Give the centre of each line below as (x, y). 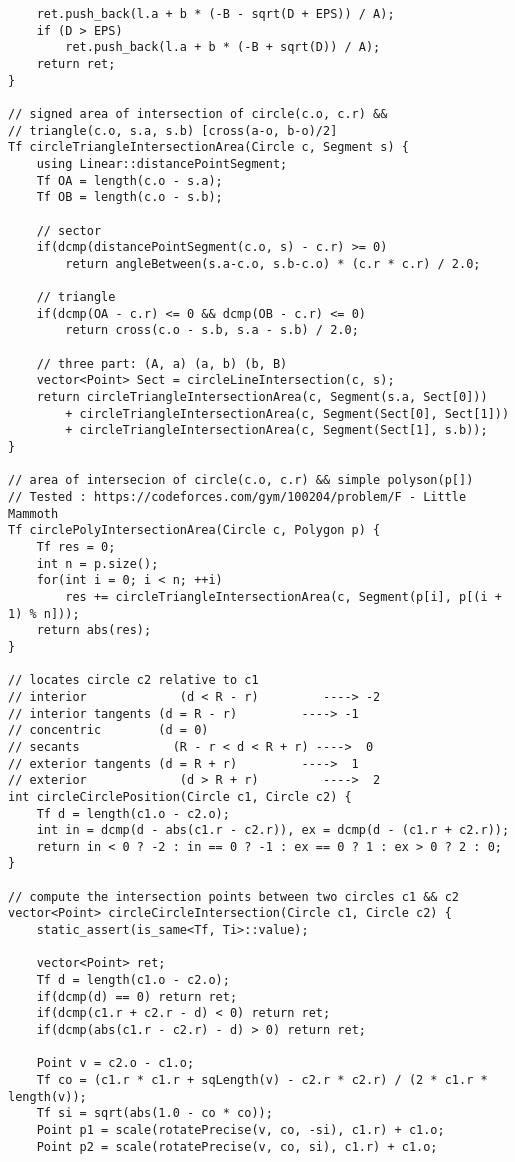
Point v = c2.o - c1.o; (115, 1063)
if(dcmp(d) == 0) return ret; (137, 996)
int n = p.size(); (97, 563)
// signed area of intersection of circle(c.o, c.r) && (198, 113)
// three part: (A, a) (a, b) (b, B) (162, 363)
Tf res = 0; (76, 547)
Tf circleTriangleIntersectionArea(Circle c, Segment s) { (208, 147)
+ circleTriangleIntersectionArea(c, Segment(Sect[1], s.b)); (276, 430)
